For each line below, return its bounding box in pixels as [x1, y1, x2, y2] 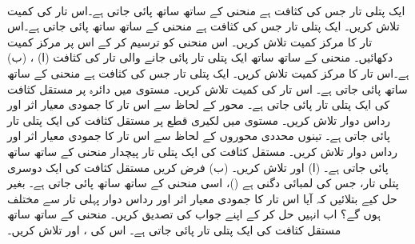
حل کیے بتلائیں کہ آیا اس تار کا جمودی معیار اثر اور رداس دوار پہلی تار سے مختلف [7, 190, 397, 206]
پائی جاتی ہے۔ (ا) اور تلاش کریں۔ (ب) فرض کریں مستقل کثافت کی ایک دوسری [7, 158, 389, 175]
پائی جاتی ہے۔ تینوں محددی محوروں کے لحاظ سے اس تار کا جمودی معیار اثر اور [7, 127, 390, 144]
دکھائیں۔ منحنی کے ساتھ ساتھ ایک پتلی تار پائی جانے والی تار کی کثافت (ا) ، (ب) [7, 49, 393, 66]
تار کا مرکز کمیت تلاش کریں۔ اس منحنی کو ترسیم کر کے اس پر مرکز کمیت [7, 33, 373, 50]
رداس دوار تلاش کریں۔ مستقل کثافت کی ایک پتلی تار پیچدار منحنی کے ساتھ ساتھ [7, 142, 397, 159]
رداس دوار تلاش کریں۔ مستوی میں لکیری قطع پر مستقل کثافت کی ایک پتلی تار [7, 111, 391, 128]
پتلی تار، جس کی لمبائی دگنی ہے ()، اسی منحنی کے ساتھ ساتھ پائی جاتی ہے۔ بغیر [7, 174, 399, 191]
